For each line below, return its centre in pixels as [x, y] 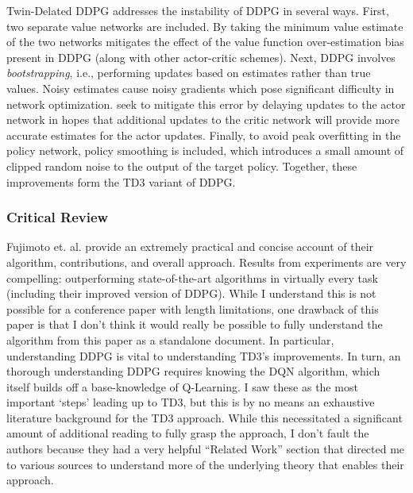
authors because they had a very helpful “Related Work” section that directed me [206, 449]
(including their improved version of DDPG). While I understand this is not [191, 293]
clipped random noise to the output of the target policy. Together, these [182, 166]
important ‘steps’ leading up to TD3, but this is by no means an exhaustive [191, 402]
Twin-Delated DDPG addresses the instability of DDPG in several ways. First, [198, 10]
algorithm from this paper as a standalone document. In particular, [170, 339]
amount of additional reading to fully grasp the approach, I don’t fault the [188, 433]
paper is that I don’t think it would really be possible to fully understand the [195, 324]
